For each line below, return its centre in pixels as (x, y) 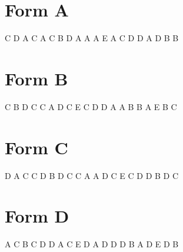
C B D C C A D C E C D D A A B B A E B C (91, 106)
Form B (36, 78)
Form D (37, 216)
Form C (36, 147)
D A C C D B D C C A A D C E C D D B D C (92, 175)
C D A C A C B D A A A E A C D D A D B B (92, 38)
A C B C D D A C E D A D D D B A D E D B (92, 244)
